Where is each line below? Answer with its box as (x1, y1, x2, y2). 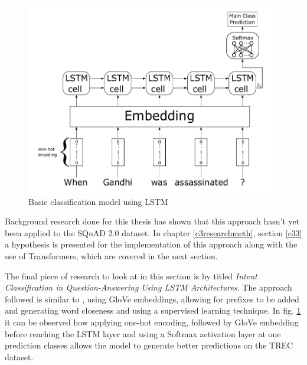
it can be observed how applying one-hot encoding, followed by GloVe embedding (5, 316, 299, 328)
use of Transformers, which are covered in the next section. (5, 250, 218, 262)
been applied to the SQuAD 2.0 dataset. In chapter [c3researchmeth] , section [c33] (5, 226, 302, 239)
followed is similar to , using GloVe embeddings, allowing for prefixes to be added (5, 292, 299, 305)
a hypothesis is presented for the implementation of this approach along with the (5, 238, 298, 250)
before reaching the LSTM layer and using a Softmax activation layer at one (5, 327, 281, 340)
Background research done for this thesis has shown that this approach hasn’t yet (5, 215, 300, 227)
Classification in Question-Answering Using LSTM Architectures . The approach (5, 281, 292, 294)
